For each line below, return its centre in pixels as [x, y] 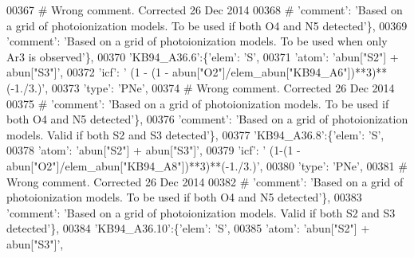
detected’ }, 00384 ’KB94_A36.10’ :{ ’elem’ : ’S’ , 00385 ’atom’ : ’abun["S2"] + [188, 228]
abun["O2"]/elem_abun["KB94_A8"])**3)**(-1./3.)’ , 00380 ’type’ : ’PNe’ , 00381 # [207, 165]
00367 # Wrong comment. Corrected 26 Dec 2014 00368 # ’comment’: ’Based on [205, 10]
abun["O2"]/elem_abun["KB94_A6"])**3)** [280, 72]
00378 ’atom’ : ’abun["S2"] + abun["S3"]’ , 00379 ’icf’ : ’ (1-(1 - [154, 150]
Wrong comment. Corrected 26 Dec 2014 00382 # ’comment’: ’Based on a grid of [205, 181]
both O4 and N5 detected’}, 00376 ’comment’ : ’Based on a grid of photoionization [207, 119]
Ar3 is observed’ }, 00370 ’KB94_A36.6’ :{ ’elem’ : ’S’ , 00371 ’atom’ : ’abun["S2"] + [203, 56]
